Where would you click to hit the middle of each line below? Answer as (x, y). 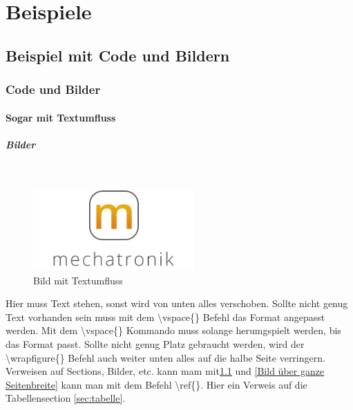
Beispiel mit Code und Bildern (118, 55)
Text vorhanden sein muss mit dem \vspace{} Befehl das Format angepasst (165, 316)
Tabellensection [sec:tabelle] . (66, 398)
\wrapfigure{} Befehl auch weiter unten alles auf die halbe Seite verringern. (165, 357)
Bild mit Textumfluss (78, 280)
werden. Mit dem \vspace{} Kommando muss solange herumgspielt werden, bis (173, 330)
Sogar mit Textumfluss (61, 117)
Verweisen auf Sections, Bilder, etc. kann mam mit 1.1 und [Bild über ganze (165, 371)
